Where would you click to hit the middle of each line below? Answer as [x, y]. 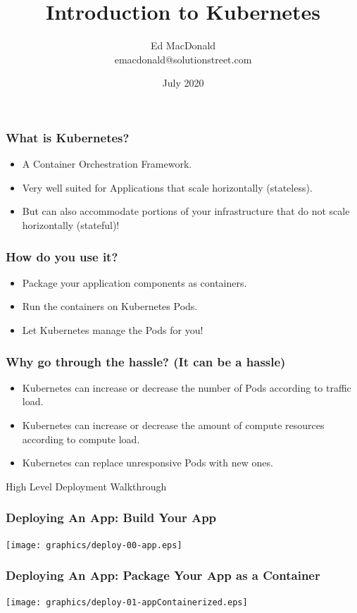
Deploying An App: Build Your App [111, 518]
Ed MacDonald [183, 45]
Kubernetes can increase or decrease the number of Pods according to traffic [187, 387]
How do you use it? [62, 256]
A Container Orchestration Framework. [107, 164]
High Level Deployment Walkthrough [86, 486]
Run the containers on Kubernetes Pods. [110, 306]
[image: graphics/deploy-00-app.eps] [94, 545]
